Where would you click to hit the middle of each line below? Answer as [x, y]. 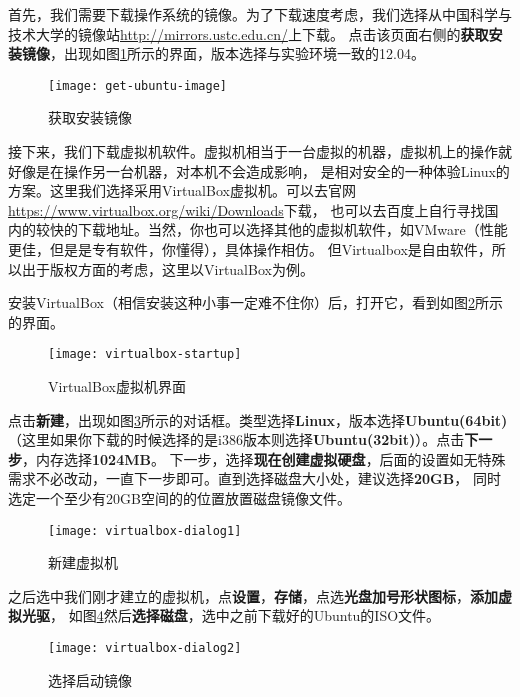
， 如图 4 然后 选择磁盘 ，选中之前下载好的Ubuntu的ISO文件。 [245, 615]
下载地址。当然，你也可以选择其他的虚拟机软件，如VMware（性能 [292, 229]
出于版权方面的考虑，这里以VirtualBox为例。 [167, 268]
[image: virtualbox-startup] [145, 354]
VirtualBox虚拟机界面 [117, 386]
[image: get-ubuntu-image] [137, 85]
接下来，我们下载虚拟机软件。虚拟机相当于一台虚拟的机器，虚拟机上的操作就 [260, 151]
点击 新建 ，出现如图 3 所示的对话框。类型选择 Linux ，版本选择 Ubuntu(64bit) [258, 419]
